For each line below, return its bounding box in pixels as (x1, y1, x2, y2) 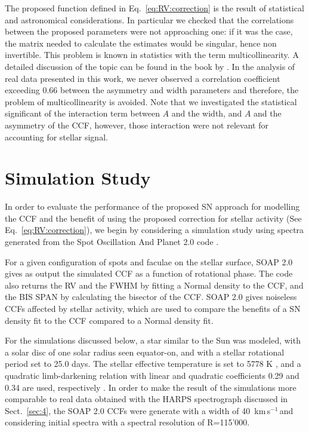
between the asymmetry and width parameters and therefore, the (60, 84, 299, 96)
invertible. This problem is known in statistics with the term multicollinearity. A (5, 48, 299, 61)
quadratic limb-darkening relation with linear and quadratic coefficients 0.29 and (5, 369, 299, 381)
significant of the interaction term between (5, 107, 160, 120)
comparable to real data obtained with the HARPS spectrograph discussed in (5, 393, 288, 405)
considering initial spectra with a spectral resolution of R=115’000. (5, 416, 250, 428)
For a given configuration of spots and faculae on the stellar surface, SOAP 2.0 (5, 255, 293, 268)
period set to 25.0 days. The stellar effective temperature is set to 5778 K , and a (5, 357, 301, 370)
